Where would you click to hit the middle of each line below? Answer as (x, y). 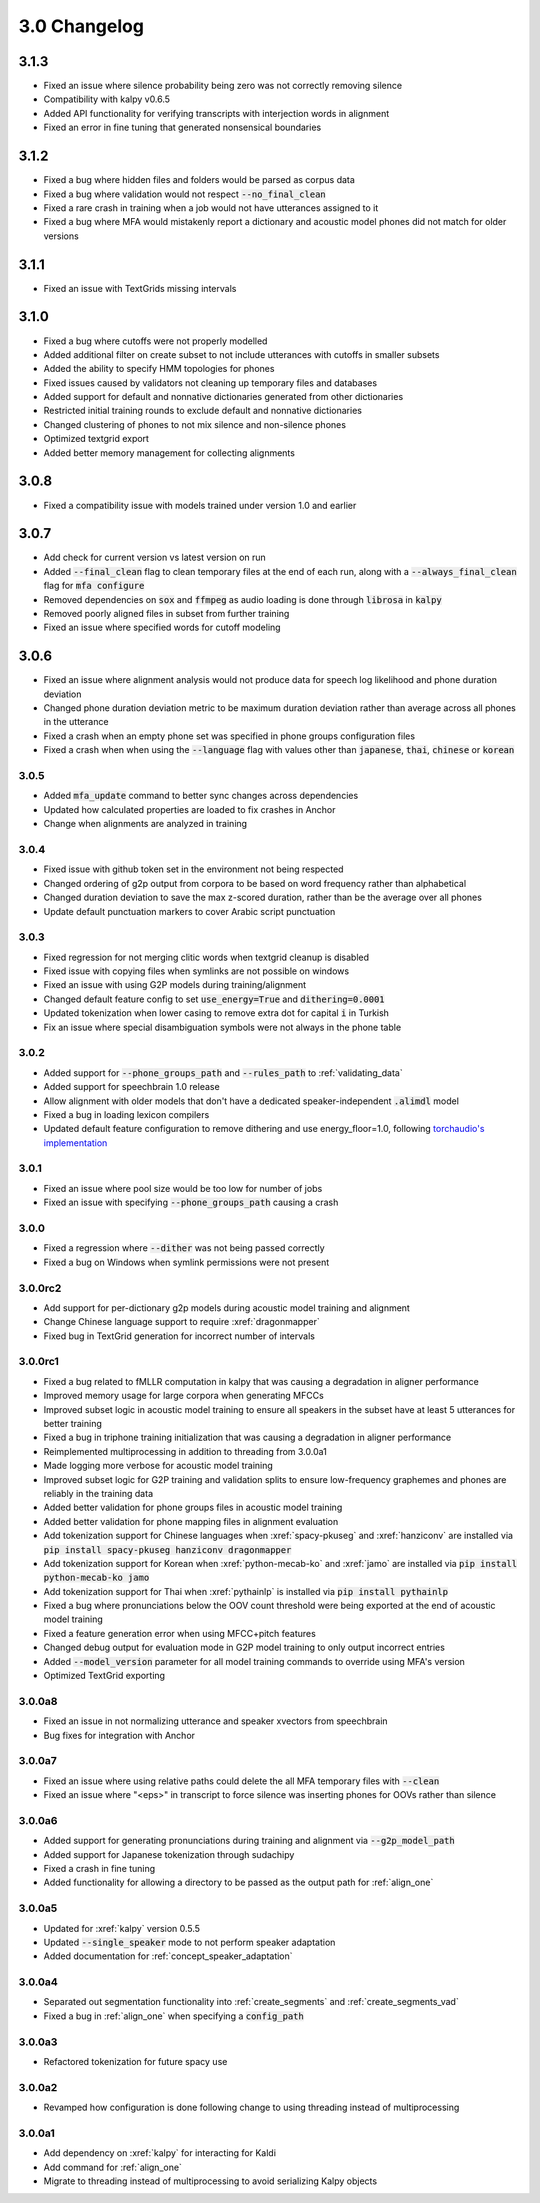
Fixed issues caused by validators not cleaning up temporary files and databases (210, 382)
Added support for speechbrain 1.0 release (131, 1087)
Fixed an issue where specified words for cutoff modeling (162, 627)
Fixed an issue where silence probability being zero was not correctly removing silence (223, 86)
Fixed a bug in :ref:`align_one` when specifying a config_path (173, 2016)
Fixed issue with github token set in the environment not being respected (193, 869)
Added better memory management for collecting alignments (169, 452)
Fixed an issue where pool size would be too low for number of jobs (183, 1188)
